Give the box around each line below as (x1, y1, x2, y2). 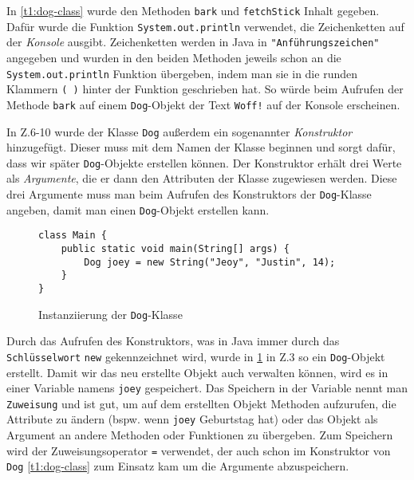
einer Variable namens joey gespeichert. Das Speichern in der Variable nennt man (6, 380, 408, 396)
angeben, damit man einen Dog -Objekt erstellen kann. (6, 201, 270, 218)
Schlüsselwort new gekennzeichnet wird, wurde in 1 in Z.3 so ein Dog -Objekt (6, 348, 385, 364)
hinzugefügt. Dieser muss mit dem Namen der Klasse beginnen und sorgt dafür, (6, 139, 396, 155)
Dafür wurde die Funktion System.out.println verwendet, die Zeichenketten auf (6, 18, 404, 34)
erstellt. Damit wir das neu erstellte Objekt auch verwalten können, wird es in (6, 364, 388, 380)
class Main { (38, 230, 107, 242)
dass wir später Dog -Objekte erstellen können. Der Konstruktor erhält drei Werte (6, 154, 402, 171)
